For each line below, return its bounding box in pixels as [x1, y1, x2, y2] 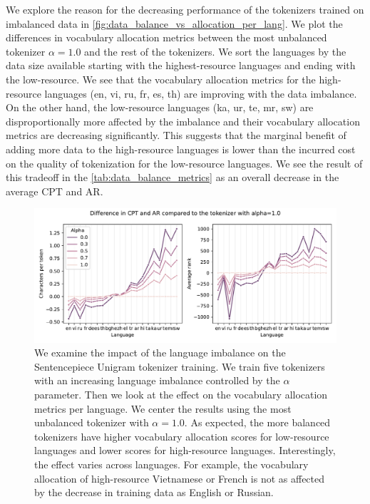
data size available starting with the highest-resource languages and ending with [6, 58, 356, 73]
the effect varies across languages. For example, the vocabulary [34, 457, 309, 472]
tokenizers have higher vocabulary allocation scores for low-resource [34, 428, 329, 443]
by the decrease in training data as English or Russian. [34, 485, 274, 500]
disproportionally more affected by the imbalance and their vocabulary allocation [6, 113, 360, 128]
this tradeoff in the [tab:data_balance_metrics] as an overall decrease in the [6, 170, 339, 185]
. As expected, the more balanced [184, 415, 331, 430]
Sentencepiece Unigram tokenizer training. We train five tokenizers [34, 359, 325, 374]
